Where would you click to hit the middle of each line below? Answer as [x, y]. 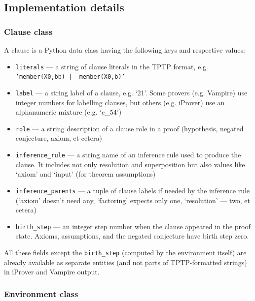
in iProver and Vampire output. [52, 272]
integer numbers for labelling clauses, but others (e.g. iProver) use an [120, 102]
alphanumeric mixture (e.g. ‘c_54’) [69, 112]
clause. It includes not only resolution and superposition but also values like [130, 164]
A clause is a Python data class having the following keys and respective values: [125, 50]
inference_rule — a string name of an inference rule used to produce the [128, 154]
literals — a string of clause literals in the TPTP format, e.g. [112, 66]
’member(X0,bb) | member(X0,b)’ [70, 77]
